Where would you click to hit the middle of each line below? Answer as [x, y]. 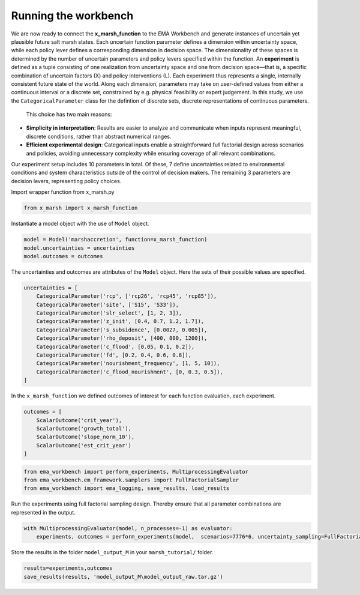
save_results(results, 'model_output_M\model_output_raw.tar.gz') [123, 577]
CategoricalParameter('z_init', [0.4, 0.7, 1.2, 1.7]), [120, 322]
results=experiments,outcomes [68, 568]
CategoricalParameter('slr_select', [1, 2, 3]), [109, 313]
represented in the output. [43, 512]
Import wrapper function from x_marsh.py [63, 192]
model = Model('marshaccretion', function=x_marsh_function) [115, 240]
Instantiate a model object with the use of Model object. [80, 224]
